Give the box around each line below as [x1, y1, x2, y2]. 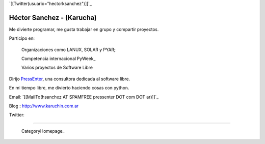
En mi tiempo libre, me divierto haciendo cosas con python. [9, 85, 130, 91]
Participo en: [9, 35, 35, 41]
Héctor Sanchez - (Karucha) [9, 13, 97, 22]
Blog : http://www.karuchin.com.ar [9, 103, 79, 109]
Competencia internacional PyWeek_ [21, 56, 96, 61]
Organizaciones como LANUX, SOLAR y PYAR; [21, 47, 116, 53]
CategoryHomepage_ [21, 128, 65, 134]
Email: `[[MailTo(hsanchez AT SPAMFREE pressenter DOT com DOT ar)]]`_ [9, 94, 159, 100]
